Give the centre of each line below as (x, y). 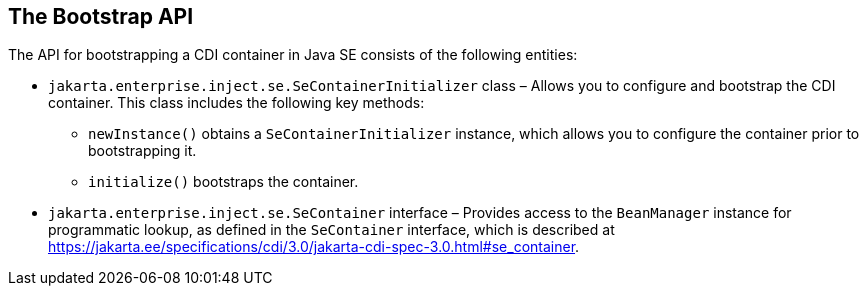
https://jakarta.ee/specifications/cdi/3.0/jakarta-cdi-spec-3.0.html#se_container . (314, 247)
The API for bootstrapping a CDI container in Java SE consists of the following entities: (293, 55)
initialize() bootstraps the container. (223, 182)
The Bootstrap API (101, 16)
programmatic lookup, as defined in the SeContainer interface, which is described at (331, 230)
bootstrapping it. (142, 151)
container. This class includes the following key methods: (236, 103)
